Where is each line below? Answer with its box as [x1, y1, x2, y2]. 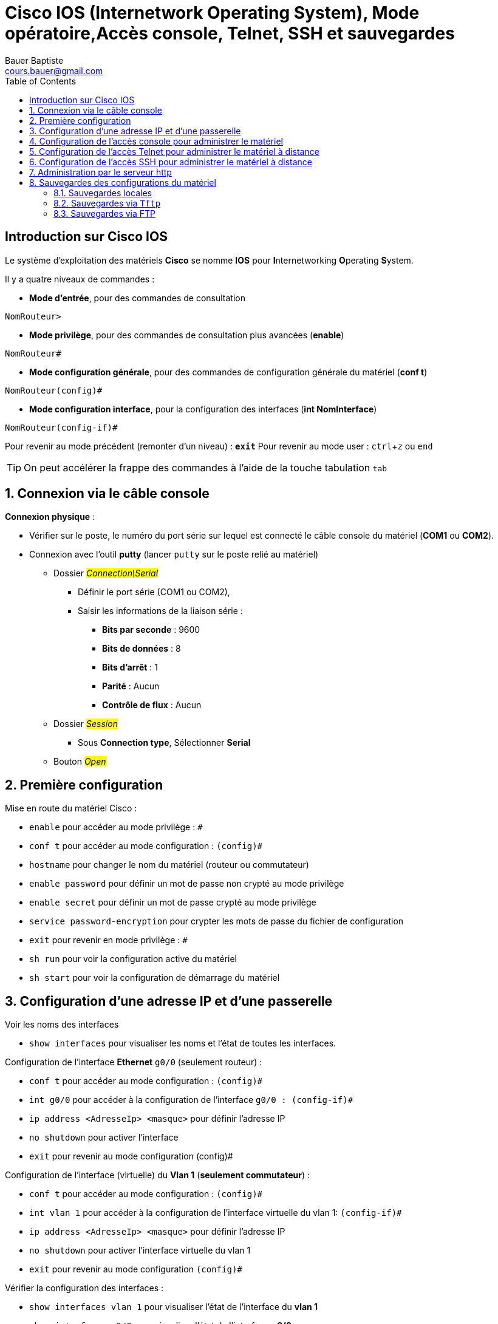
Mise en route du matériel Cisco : [5, 803, 137, 814]
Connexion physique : [5, 511, 95, 522]
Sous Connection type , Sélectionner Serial [78, 737, 251, 748]
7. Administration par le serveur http [29, 166, 172, 177]
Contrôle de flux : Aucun [102, 700, 202, 711]
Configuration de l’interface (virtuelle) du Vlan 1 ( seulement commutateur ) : [5, 1170, 310, 1181]
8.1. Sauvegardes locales [53, 187, 152, 198]
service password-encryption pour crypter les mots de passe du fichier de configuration [29, 916, 404, 927]
